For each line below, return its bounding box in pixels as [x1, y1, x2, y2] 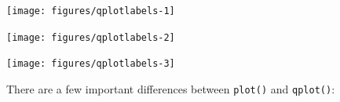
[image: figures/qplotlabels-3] [6, 58, 175, 70]
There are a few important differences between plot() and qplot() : [6, 80, 335, 97]
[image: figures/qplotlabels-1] [6, 5, 175, 16]
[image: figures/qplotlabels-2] [6, 31, 175, 43]
